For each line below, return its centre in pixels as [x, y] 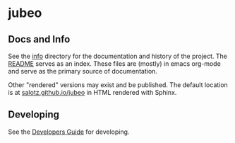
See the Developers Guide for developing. [69, 132]
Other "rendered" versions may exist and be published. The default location [118, 85]
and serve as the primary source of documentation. [83, 71]
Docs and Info [39, 39]
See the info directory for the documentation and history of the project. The [118, 56]
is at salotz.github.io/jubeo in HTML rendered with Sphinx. [92, 92]
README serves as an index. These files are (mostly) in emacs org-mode [114, 64]
